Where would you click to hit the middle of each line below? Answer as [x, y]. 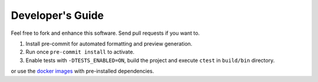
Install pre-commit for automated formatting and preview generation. [109, 44]
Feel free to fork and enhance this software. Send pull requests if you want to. [105, 33]
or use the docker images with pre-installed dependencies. [82, 71]
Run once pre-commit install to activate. [80, 52]
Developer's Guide [57, 15]
